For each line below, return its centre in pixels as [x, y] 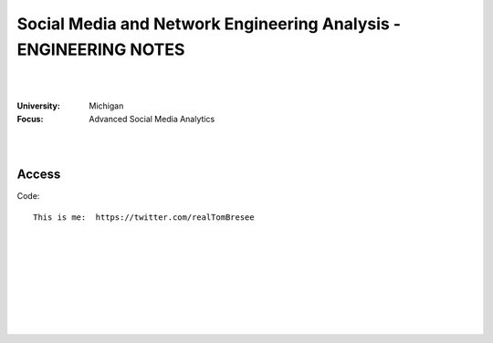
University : [39, 106]
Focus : [30, 119]
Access [39, 175]
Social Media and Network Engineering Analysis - [209, 24]
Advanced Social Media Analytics [152, 119]
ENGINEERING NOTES [101, 49]
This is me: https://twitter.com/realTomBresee [144, 217]
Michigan [106, 106]
